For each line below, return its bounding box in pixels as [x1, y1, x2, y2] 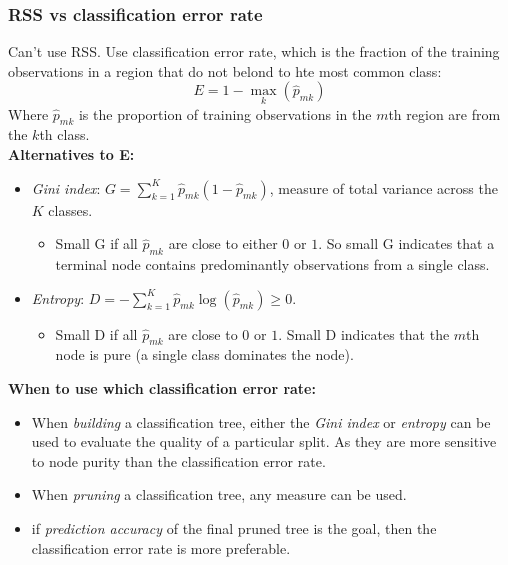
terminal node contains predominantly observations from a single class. [55, 254, 490, 274]
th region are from [388, 103, 501, 124]
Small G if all [55, 233, 138, 254]
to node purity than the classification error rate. [31, 450, 326, 471]
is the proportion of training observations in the [78, 103, 372, 124]
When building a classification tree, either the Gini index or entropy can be [31, 411, 491, 432]
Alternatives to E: [8, 144, 135, 165]
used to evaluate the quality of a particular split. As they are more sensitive [31, 431, 497, 452]
